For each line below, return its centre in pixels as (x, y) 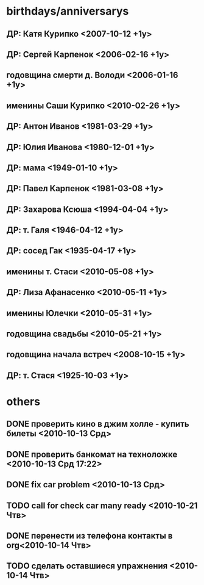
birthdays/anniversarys (68, 11)
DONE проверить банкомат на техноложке (92, 454)
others (23, 402)
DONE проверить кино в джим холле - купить (98, 424)
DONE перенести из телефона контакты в (90, 536)
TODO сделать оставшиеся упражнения (87, 566)
